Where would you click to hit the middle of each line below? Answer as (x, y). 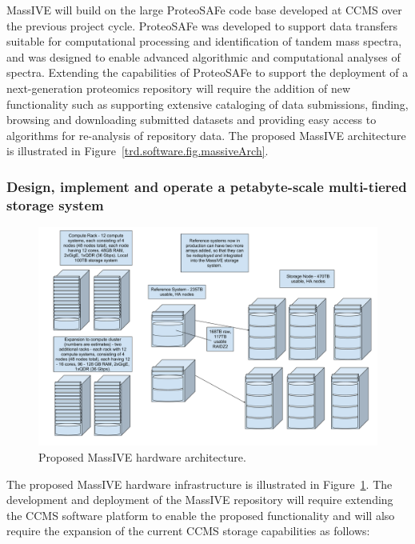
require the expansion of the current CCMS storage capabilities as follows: (188, 531)
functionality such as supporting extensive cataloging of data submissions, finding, (207, 104)
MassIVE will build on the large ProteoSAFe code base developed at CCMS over (204, 10)
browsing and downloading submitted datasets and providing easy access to (192, 120)
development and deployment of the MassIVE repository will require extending (200, 500)
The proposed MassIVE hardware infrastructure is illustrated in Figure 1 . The (200, 484)
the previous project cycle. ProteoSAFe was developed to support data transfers (202, 25)
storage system (55, 204)
